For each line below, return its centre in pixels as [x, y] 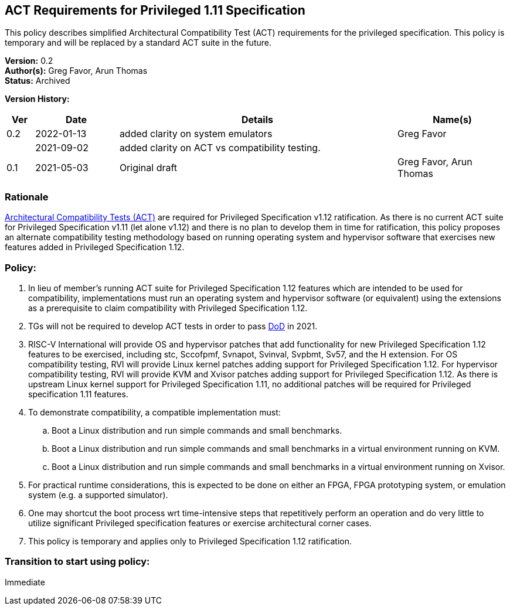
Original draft [148, 168]
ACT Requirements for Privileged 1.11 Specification [155, 10]
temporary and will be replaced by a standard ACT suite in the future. [138, 43]
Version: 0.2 [29, 61]
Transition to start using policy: [77, 562]
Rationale [27, 197]
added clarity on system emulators [196, 134]
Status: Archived [38, 81]
